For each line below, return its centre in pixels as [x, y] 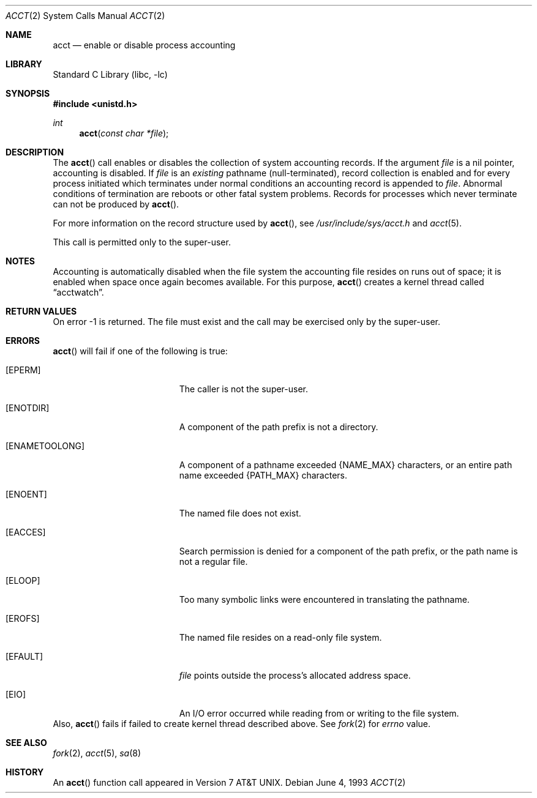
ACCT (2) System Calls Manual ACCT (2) [85, 16]
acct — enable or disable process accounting [144, 45]
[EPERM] [23, 370]
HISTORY [25, 772]
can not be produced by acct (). [116, 204]
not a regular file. [213, 561]
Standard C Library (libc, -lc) [110, 74]
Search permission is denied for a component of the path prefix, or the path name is [348, 551]
